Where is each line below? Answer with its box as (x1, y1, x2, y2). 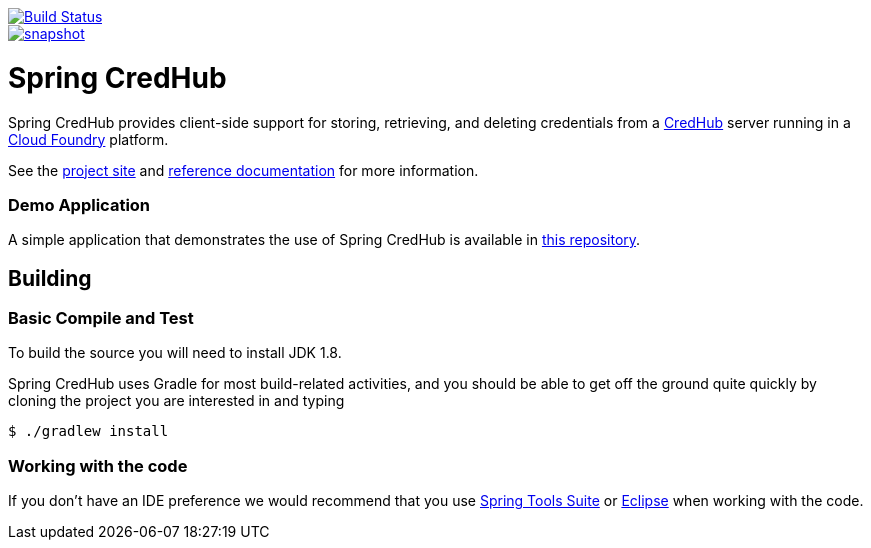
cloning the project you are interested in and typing (8, 392, 345, 410)
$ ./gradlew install (8, 423, 169, 440)
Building (8, 265, 92, 291)
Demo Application (8, 194, 151, 215)
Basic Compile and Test (8, 308, 194, 329)
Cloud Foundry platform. (8, 130, 169, 148)
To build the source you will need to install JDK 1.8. (8, 344, 342, 362)
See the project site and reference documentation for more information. (8, 161, 479, 179)
